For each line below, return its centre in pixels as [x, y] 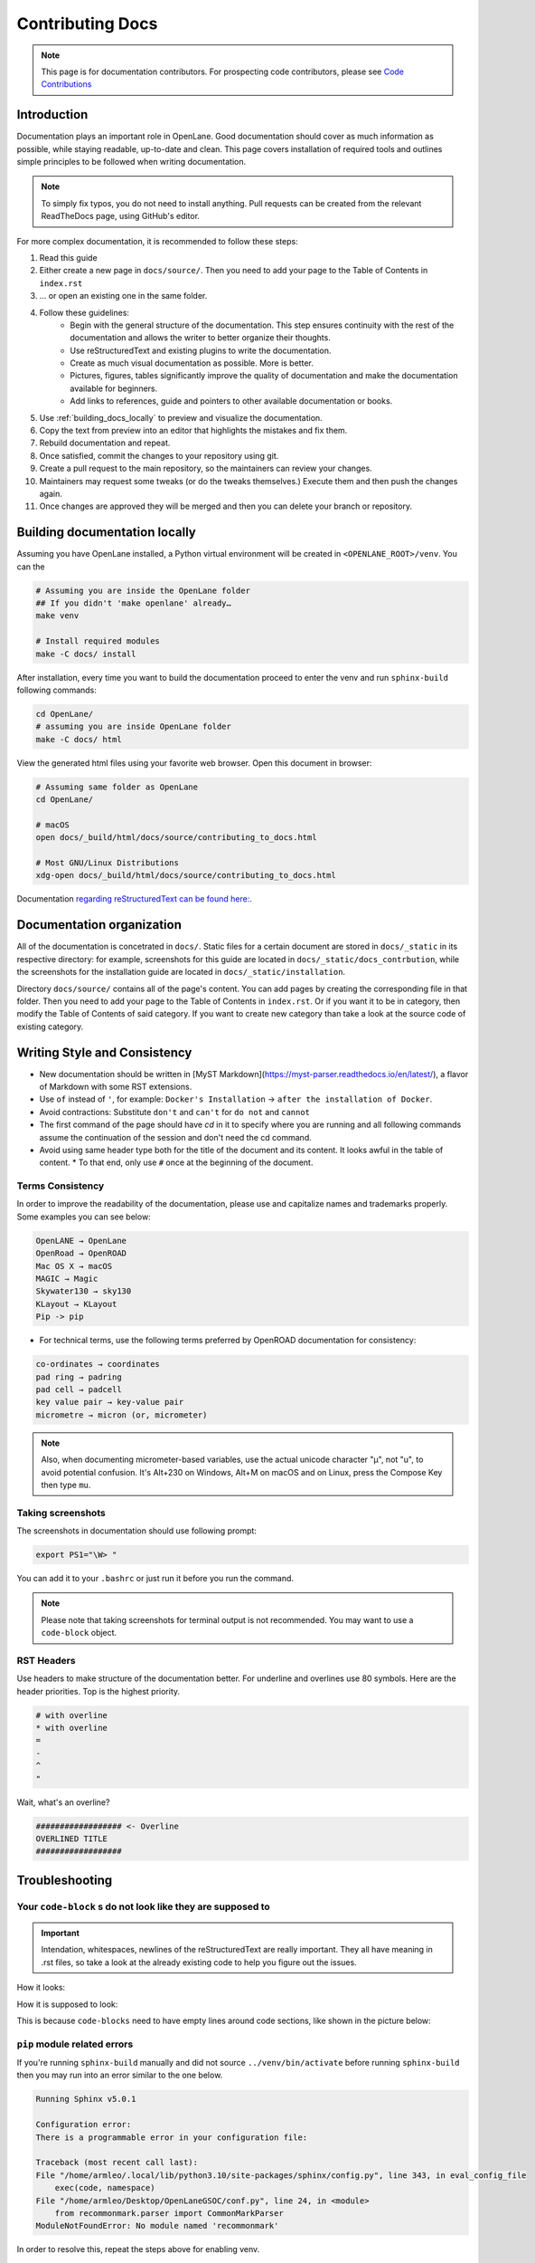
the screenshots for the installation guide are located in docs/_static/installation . [181, 972]
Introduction [52, 115]
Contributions [66, 84]
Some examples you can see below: [84, 1217]
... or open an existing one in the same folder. [123, 296]
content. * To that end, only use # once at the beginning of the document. [176, 1162]
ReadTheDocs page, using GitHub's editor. [121, 216]
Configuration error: [84, 2125]
